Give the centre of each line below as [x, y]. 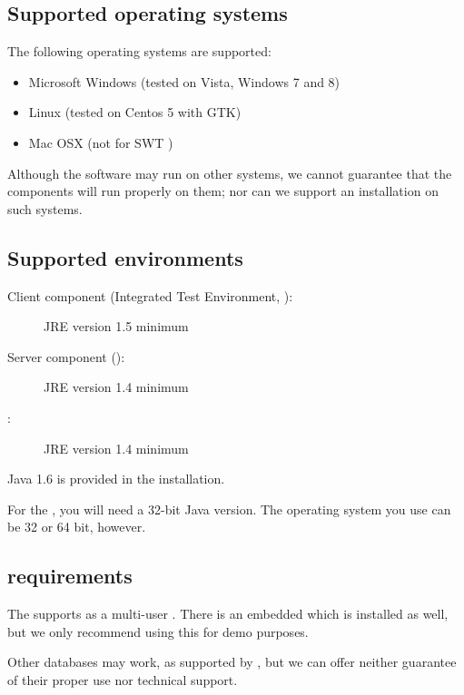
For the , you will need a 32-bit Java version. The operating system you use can [229, 509]
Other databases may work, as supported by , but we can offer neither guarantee [232, 662]
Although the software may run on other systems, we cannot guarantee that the [230, 173]
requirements [70, 576]
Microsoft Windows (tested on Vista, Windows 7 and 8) [184, 81]
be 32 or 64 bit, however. [77, 527]
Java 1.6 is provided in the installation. [116, 479]
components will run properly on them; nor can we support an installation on [223, 191]
